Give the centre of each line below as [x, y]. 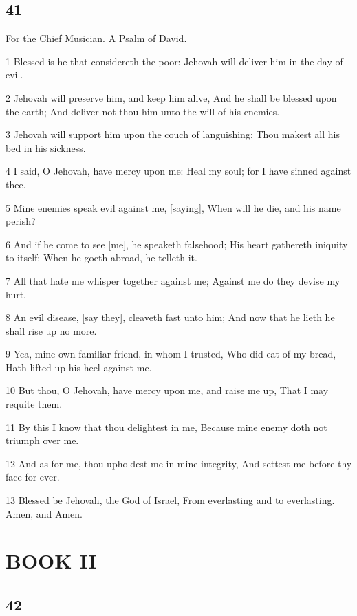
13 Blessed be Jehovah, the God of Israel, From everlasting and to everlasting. [170, 500]
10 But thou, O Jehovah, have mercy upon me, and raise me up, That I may [167, 390]
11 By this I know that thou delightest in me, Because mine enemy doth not [166, 427]
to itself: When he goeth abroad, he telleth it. [101, 257]
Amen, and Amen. [44, 513]
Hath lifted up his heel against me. [79, 367]
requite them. [34, 404]
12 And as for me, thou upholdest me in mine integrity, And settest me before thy [179, 463]
